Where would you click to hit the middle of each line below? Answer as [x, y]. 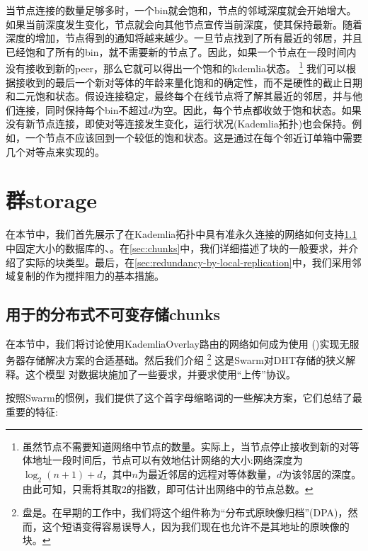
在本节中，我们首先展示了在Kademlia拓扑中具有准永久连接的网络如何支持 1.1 [182, 234]
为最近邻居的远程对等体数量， [207, 473]
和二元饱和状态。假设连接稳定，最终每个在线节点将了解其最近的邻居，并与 [179, 96]
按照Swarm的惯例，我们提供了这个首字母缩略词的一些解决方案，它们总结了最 [184, 398]
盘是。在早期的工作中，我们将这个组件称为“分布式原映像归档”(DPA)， [185, 512]
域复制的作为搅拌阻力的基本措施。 [85, 276]
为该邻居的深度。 [322, 473]
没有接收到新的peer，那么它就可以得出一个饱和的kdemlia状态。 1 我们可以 [176, 67]
